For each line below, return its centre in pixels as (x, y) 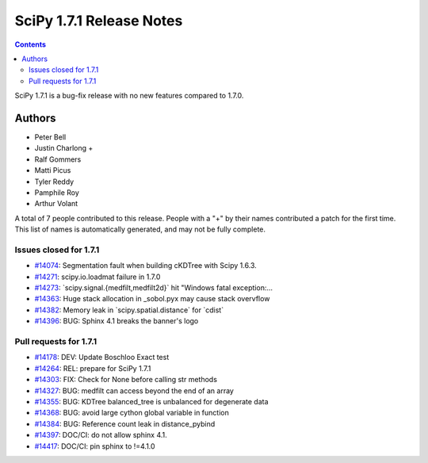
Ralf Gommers (58, 159)
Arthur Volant (56, 204)
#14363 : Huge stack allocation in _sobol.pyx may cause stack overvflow (152, 299)
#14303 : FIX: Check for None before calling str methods (126, 380)
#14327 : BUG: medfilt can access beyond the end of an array (134, 390)
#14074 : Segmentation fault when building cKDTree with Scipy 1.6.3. (145, 266)
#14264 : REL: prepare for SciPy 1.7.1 (93, 368)
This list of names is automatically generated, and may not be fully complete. (140, 229)
